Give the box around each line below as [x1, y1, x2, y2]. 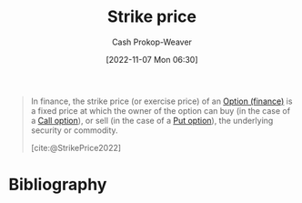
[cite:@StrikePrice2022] [30, 142, 122, 153]
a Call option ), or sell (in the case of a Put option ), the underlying [30, 115, 274, 126]
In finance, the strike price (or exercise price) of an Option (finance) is [30, 96, 293, 107]
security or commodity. [30, 125, 119, 136]
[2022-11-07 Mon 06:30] [106, 54, 198, 65]
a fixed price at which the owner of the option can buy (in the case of [30, 105, 291, 116]
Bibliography [8, 175, 107, 195]
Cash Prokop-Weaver [111, 36, 193, 47]
